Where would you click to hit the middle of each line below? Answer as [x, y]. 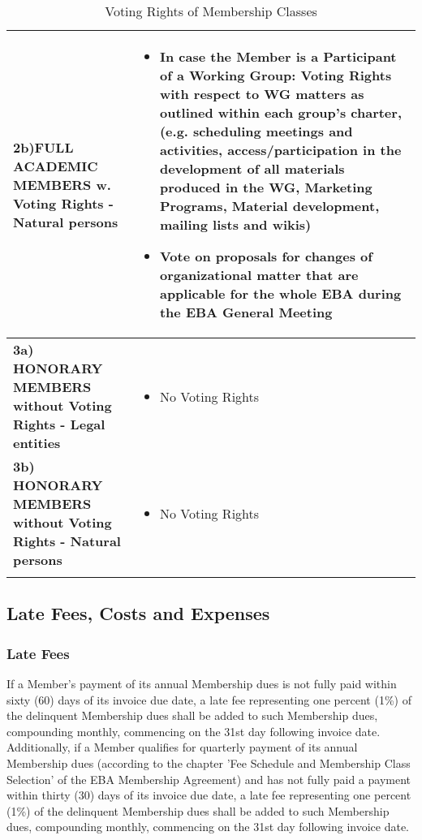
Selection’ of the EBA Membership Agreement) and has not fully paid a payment [209, 779]
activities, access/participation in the [280, 150]
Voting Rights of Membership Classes [211, 11]
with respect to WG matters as [262, 94]
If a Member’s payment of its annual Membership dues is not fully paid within [202, 683]
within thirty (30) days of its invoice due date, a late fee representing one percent [209, 795]
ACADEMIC [56, 166]
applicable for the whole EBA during [280, 293]
